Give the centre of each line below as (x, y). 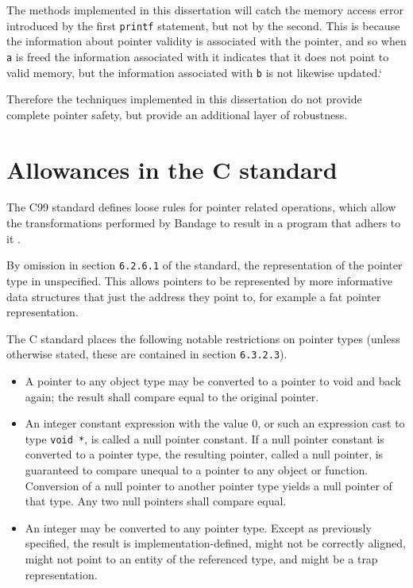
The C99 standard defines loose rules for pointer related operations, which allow (201, 207)
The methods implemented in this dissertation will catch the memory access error (205, 10)
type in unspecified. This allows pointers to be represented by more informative (199, 280)
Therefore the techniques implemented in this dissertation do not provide (184, 99)
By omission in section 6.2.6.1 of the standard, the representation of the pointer (205, 265)
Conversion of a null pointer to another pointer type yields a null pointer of (208, 485)
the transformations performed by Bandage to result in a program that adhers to (204, 223)
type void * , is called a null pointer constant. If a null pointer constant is (205, 438)
